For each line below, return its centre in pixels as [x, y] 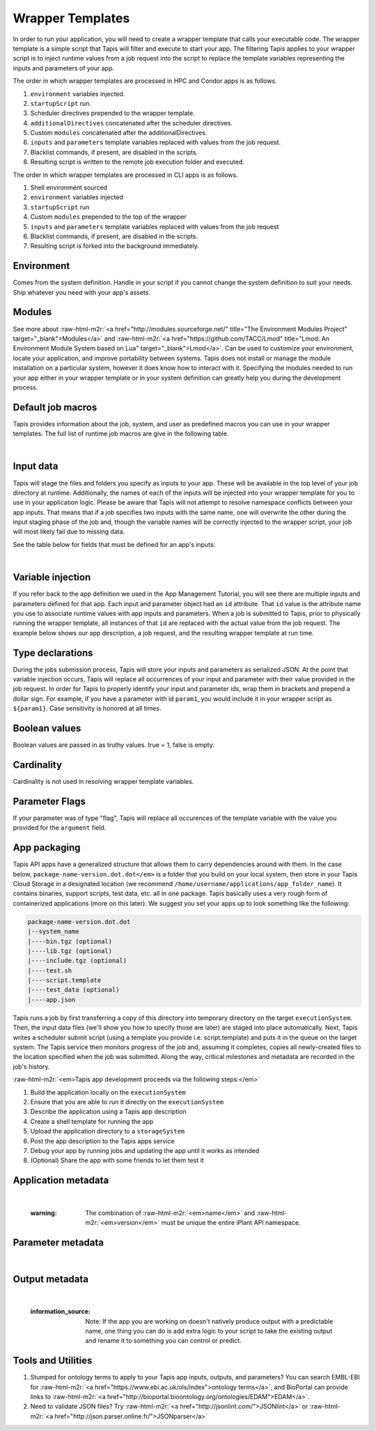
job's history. [31, 1067]
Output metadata [50, 1279]
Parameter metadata [58, 1243]
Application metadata [61, 1181]
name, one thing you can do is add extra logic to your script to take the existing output [209, 1331]
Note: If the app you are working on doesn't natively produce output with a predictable [209, 1321]
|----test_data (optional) [73, 990]
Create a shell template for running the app [92, 1121]
